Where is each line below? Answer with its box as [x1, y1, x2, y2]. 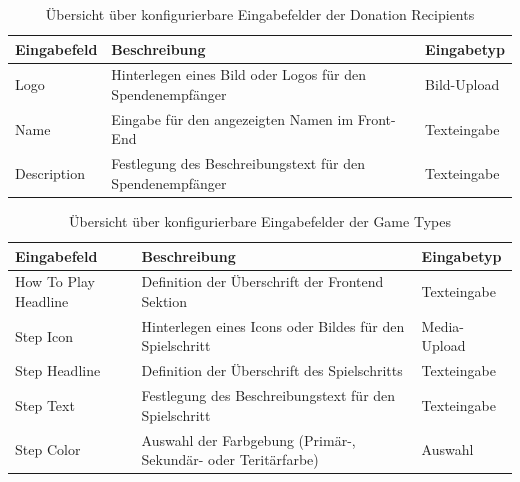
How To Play [15, 271, 95, 292]
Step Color [15, 439, 81, 460]
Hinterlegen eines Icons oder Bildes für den [141, 315, 405, 336]
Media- [421, 315, 464, 336]
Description [15, 163, 85, 184]
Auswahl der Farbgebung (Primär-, [141, 429, 356, 450]
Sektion [141, 291, 188, 312]
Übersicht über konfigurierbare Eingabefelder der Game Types [69, 211, 451, 231]
